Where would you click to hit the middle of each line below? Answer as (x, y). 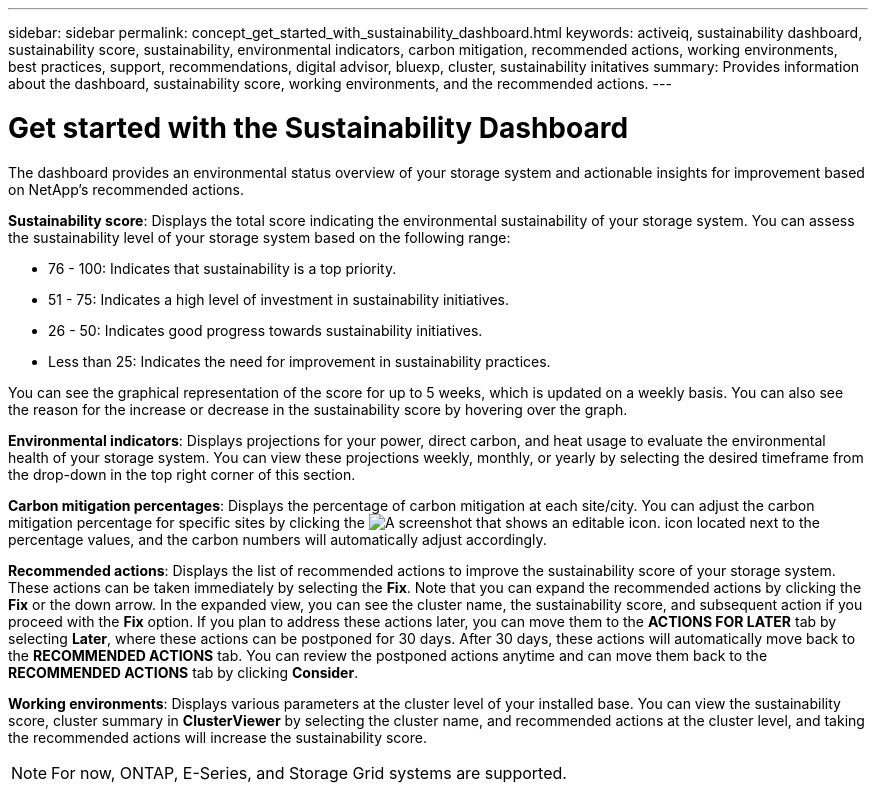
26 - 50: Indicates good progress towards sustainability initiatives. (265, 330)
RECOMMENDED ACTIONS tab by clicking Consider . (183, 672)
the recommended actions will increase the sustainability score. (217, 737)
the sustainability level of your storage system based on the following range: (259, 237)
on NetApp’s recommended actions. (126, 189)
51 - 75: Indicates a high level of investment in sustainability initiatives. (278, 299)
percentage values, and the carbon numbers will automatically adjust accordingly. (277, 539)
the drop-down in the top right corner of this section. (182, 474)
